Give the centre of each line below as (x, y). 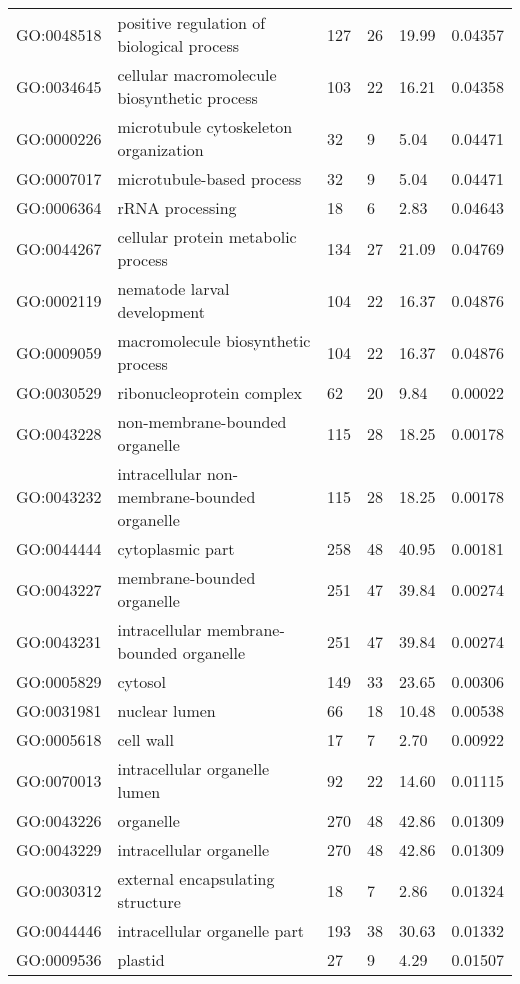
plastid (141, 959)
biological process (178, 45)
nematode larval (173, 288)
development (161, 311)
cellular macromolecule (197, 74)
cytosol (141, 681)
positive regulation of (191, 22)
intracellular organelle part (210, 930)
